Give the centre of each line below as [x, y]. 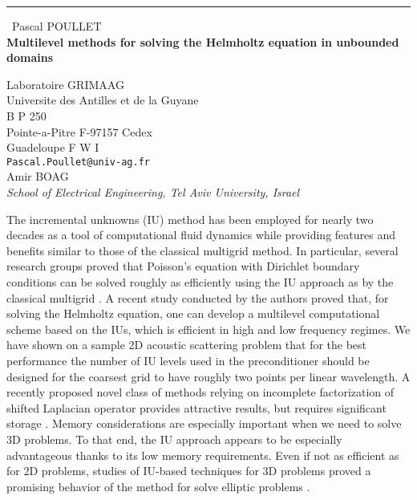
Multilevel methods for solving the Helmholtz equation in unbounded [203, 41]
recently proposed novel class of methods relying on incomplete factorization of [200, 392]
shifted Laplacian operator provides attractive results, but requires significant [196, 407]
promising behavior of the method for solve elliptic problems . [158, 486]
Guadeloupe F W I [53, 147]
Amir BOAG [38, 176]
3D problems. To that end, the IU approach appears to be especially [174, 439]
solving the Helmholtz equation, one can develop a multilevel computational [193, 313]
